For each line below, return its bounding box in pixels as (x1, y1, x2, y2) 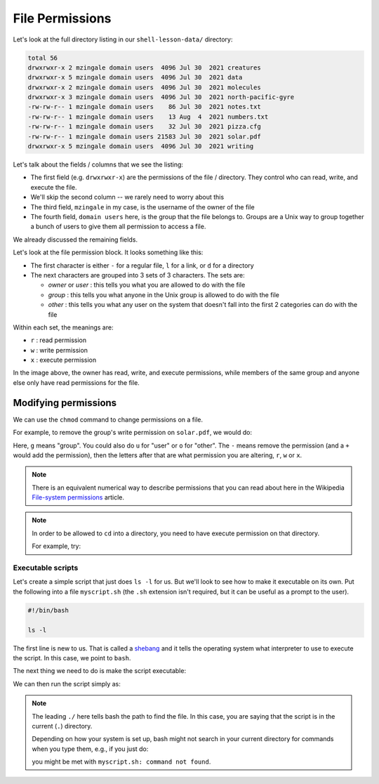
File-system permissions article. (32, 493, 125, 502)
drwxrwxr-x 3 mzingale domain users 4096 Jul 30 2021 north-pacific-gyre (27, 93, 295, 101)
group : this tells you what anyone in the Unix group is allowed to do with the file (48, 290, 280, 299)
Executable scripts (13, 563, 79, 573)
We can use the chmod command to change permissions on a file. (13, 415, 204, 424)
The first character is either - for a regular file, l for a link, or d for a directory (30, 261, 254, 270)
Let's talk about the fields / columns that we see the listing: (13, 160, 184, 169)
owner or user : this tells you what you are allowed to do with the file (48, 281, 246, 289)
